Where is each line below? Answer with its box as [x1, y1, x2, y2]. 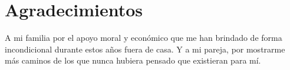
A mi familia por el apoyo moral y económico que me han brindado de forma [5, 32, 282, 44]
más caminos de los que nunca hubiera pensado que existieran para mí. [5, 54, 261, 66]
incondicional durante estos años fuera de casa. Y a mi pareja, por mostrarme [5, 43, 285, 55]
